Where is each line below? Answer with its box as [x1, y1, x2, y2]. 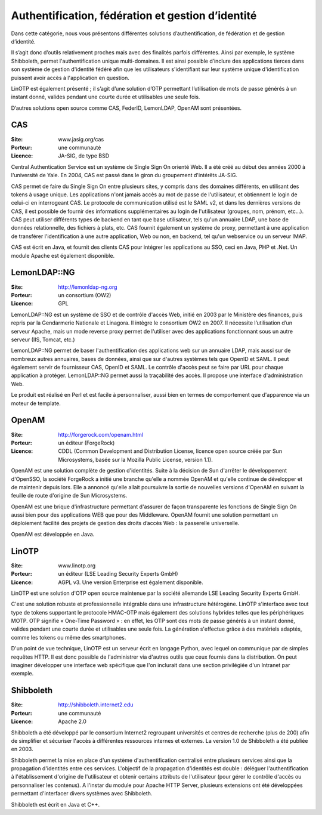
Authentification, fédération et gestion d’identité [11, 9, 257, 22]
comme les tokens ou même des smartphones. [11, 634, 126, 641]
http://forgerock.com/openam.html [58, 431, 144, 438]
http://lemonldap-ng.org [58, 283, 117, 291]
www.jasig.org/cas [58, 135, 104, 143]
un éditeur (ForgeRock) [58, 439, 115, 446]
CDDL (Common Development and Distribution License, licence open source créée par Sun [58, 447, 283, 455]
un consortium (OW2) [58, 291, 112, 298]
